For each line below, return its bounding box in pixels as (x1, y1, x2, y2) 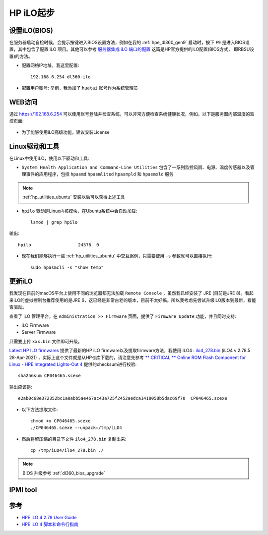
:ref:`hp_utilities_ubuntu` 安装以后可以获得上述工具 (22, 194, 125, 200)
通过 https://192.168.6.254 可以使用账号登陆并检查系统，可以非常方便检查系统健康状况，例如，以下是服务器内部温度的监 (9, 111, 255, 117)
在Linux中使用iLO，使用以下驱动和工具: (9, 155, 89, 161)
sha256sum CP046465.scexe (18, 373, 81, 379)
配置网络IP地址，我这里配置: (21, 62, 79, 68)
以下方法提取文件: (21, 407, 58, 413)
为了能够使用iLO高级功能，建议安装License (21, 129, 110, 135)
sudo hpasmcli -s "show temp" (30, 264, 104, 270)
